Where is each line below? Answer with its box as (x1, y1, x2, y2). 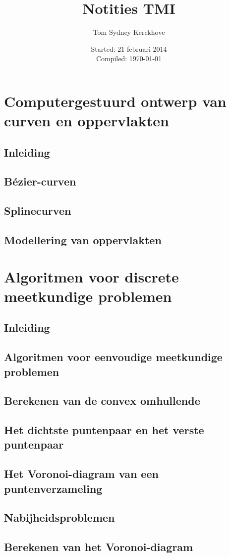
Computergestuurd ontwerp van (4, 91, 227, 111)
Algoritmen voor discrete (4, 266, 179, 286)
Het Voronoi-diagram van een (4, 466, 159, 481)
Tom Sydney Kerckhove (93, 27, 165, 37)
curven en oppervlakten (4, 110, 169, 131)
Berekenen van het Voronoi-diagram (4, 539, 193, 555)
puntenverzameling (4, 480, 103, 496)
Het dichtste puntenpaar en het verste (4, 422, 204, 438)
